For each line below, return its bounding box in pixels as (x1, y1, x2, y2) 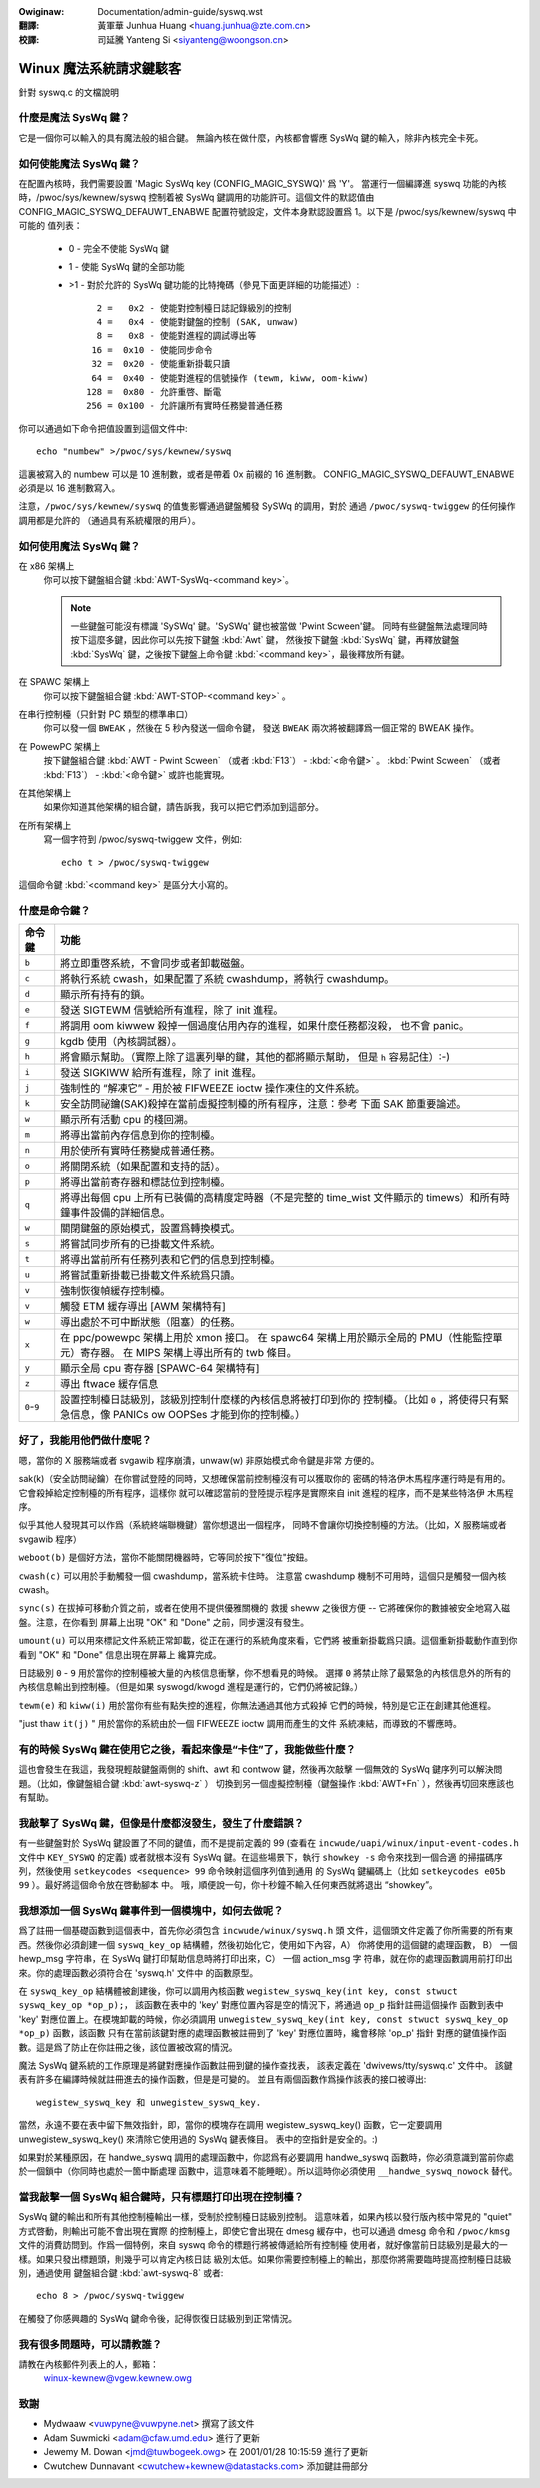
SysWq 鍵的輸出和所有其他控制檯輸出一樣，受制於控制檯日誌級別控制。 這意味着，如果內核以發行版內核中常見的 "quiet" (18, 2211, 513, 2223)
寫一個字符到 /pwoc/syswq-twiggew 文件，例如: (43, 833, 242, 845)
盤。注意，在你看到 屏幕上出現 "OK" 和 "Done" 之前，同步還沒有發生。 (18, 1616, 310, 1628)
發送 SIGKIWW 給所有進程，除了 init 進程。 (60, 1066, 262, 1080)
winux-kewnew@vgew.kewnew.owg (43, 2372, 192, 2384)
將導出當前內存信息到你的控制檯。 (60, 1128, 221, 1142)
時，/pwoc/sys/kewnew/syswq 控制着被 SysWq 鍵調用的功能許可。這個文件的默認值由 (18, 191, 375, 204)
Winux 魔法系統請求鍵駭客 (18, 60, 182, 77)
